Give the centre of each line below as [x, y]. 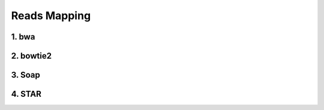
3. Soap [25, 75]
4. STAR [26, 94]
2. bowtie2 [31, 56]
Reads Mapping [51, 16]
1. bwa [23, 37]
